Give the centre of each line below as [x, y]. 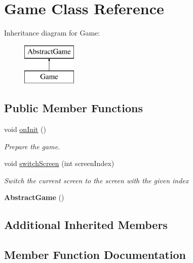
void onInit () [25, 129]
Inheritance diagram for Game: [52, 33]
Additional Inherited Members [86, 225]
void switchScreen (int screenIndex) [59, 163]
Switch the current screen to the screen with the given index [96, 180]
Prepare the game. [32, 146]
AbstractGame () [34, 197]
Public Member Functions [73, 108]
